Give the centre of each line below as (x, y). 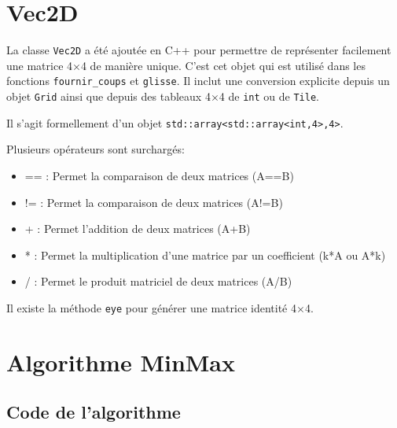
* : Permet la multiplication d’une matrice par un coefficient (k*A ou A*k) (205, 255)
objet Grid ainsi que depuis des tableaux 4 (108, 96)
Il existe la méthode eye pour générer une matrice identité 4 (151, 307)
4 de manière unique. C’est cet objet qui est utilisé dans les (223, 65)
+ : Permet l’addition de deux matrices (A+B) (138, 229)
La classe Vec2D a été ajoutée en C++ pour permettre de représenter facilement (199, 50)
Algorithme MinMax (121, 362)
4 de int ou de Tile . (269, 96)
